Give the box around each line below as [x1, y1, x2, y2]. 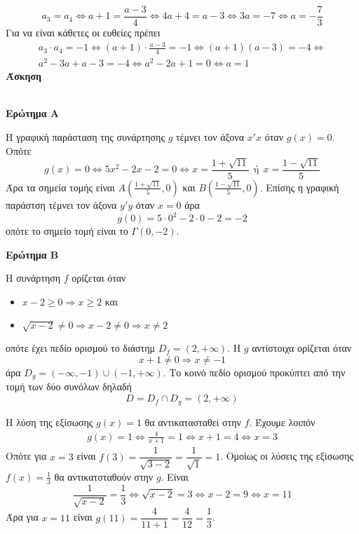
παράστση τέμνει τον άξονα [6, 197, 117, 212]
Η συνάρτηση [6, 271, 61, 285]
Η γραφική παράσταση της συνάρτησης [6, 129, 165, 144]
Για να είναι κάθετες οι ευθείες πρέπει [6, 25, 161, 40]
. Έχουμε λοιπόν [249, 414, 316, 429]
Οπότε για [6, 449, 47, 463]
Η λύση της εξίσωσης [6, 414, 93, 429]
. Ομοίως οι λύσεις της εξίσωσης [220, 449, 353, 463]
